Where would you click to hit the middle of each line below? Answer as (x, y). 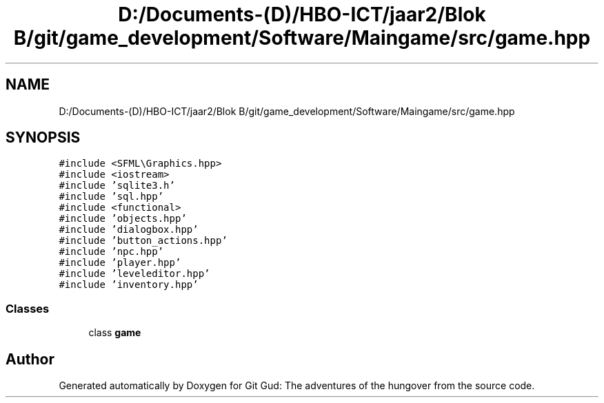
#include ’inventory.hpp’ (129, 285)
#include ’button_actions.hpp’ (143, 241)
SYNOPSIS (43, 138)
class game (115, 333)
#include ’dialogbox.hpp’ (129, 230)
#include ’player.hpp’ (120, 263)
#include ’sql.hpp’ (111, 197)
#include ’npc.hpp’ (111, 252)
